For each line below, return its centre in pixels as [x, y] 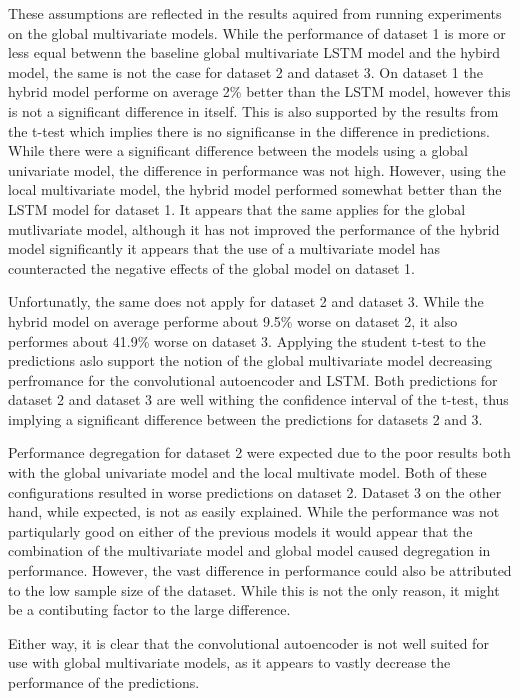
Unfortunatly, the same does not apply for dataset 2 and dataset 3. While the [246, 301]
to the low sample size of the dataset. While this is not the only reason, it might [254, 589]
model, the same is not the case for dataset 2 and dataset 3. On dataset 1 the [245, 71]
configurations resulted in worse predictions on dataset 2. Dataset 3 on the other [255, 491]
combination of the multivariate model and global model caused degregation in [249, 550]
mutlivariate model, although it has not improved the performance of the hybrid [254, 228]
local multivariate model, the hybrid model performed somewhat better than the [255, 189]
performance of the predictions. [104, 682]
